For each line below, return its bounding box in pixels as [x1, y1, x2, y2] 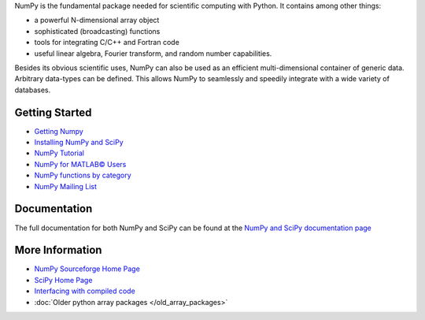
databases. [14, 85, 51, 95]
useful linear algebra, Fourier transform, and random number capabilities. [34, 48, 272, 58]
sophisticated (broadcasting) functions [34, 26, 161, 35]
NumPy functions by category [34, 170, 131, 180]
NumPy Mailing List [34, 181, 98, 191]
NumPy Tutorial [34, 148, 85, 158]
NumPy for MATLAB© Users [34, 159, 127, 169]
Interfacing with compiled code [34, 286, 135, 296]
